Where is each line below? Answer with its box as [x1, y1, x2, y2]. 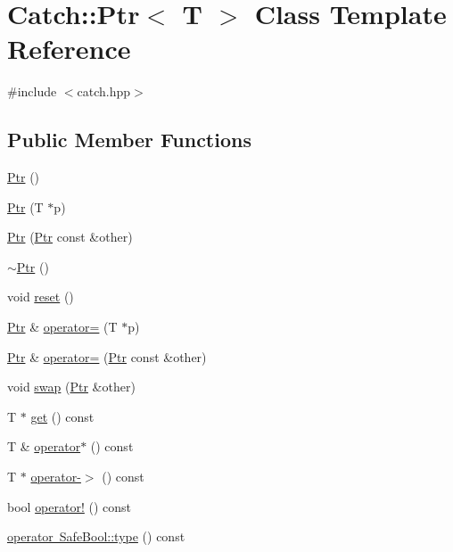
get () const [30, 407, 95, 425]
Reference [7, 30, 131, 67]
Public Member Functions [7, 126, 251, 153]
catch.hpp [77, 82, 131, 101]
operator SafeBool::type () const [7, 527, 185, 546]
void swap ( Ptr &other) [7, 377, 136, 396]
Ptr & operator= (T [7, 317, 118, 336]
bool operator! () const [7, 497, 132, 515]
